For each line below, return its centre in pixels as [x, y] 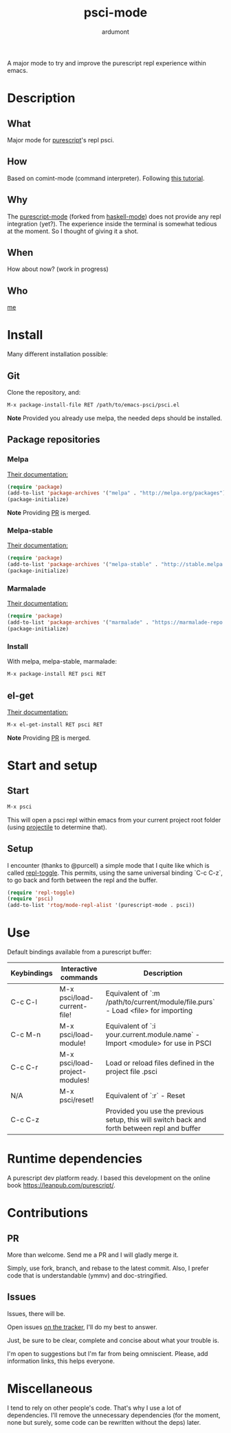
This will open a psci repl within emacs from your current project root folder [114, 820]
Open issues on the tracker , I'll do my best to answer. [82, 1327]
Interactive [79, 969]
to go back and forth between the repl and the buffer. [82, 880]
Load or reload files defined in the [160, 1063]
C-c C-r [24, 1067]
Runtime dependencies [75, 1159]
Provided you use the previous [155, 1111]
